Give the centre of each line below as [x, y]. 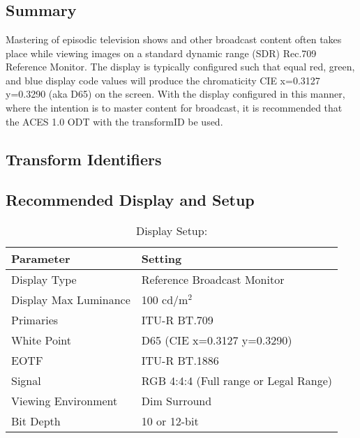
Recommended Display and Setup [130, 200]
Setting [162, 259]
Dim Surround [177, 401]
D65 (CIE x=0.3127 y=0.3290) [217, 340]
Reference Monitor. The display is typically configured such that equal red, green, [180, 67]
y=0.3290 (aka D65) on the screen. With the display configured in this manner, [175, 94]
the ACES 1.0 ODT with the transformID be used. [114, 121]
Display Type [44, 280]
